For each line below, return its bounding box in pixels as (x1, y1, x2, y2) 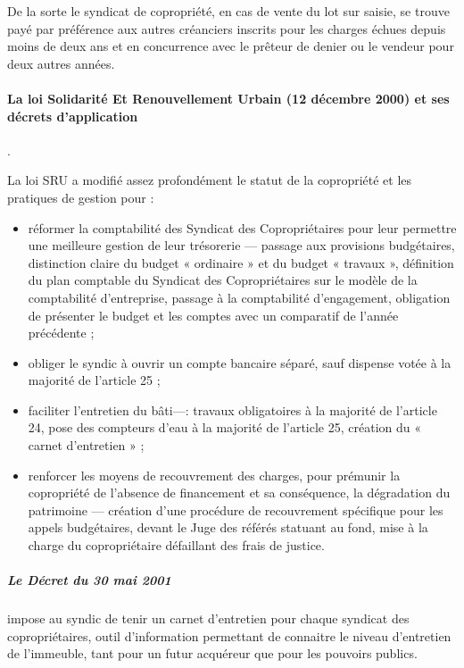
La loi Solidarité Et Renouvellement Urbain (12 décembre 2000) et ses (7, 88, 450, 107)
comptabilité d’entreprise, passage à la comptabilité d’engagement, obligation (28, 288, 451, 306)
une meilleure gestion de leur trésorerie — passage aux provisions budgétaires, (28, 236, 455, 255)
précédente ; (28, 323, 95, 342)
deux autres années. (7, 54, 115, 72)
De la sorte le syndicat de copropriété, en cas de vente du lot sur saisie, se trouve (7, 2, 450, 20)
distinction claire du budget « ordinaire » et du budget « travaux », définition (28, 253, 454, 271)
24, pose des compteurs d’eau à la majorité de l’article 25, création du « (28, 418, 421, 437)
